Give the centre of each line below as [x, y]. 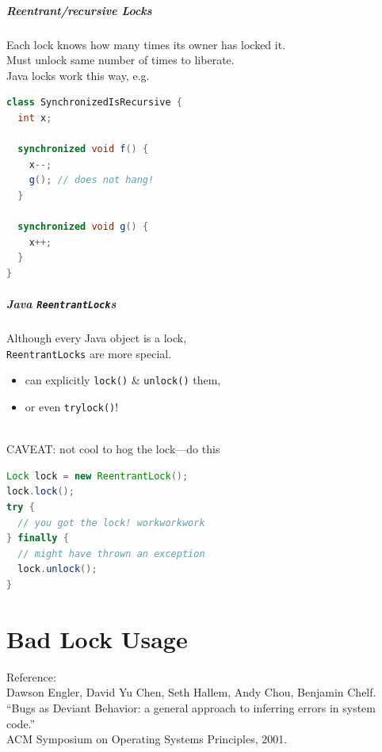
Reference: [31, 676]
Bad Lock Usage [97, 638]
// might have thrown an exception [111, 554]
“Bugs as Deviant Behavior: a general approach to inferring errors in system [191, 707]
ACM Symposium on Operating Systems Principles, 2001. [147, 739]
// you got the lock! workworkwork [111, 523]
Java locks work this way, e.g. [78, 75]
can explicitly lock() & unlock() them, [123, 380]
